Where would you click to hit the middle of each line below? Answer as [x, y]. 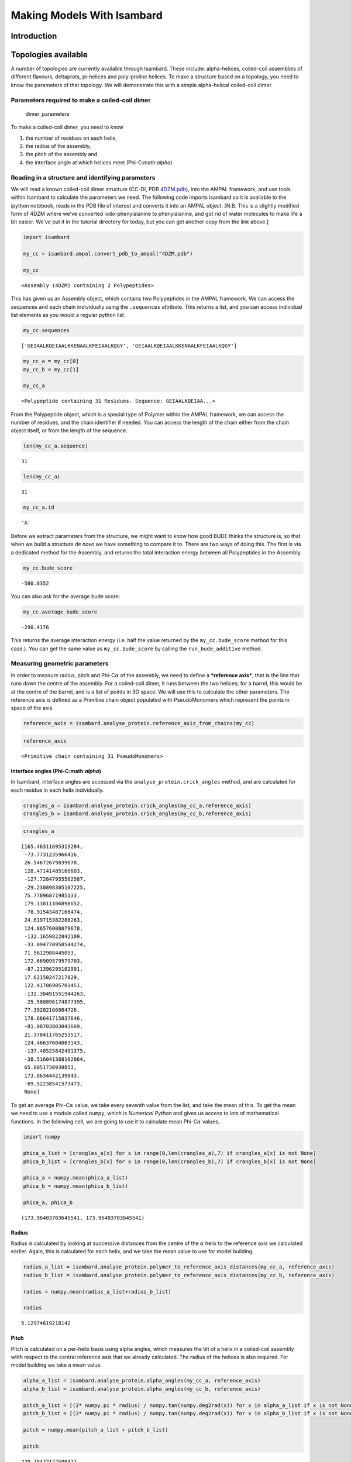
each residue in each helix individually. [57, 790]
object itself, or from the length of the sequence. [69, 430]
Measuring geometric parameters [60, 664]
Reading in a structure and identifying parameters [83, 177]
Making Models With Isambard [87, 15]
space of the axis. [32, 708]
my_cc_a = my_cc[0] [51, 361]
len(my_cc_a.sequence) [56, 446]
